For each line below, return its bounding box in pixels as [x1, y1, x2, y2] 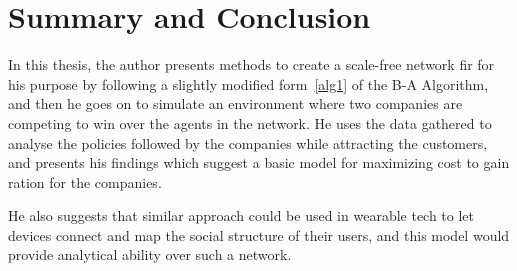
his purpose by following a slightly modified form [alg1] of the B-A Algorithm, [8, 73, 489, 94]
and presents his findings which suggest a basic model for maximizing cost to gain [8, 152, 510, 173]
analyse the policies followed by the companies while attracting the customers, [8, 132, 488, 153]
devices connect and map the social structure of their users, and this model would [8, 224, 510, 245]
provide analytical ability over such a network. [8, 244, 292, 265]
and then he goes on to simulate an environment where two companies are [8, 93, 463, 114]
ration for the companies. [8, 171, 162, 192]
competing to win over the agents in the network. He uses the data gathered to [8, 112, 492, 133]
